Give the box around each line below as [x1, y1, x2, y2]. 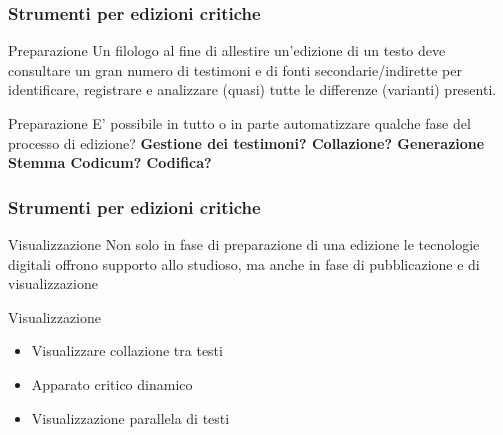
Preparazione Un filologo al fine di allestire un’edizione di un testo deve [8, 40, 446, 61]
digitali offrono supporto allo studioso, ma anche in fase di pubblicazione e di [8, 253, 480, 274]
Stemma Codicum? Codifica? [8, 152, 212, 173]
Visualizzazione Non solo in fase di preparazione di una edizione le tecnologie [8, 234, 480, 254]
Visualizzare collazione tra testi [31, 340, 223, 361]
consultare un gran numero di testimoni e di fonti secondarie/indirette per [8, 59, 462, 80]
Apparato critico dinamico [31, 373, 193, 394]
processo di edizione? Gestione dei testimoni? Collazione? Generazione [8, 132, 485, 153]
